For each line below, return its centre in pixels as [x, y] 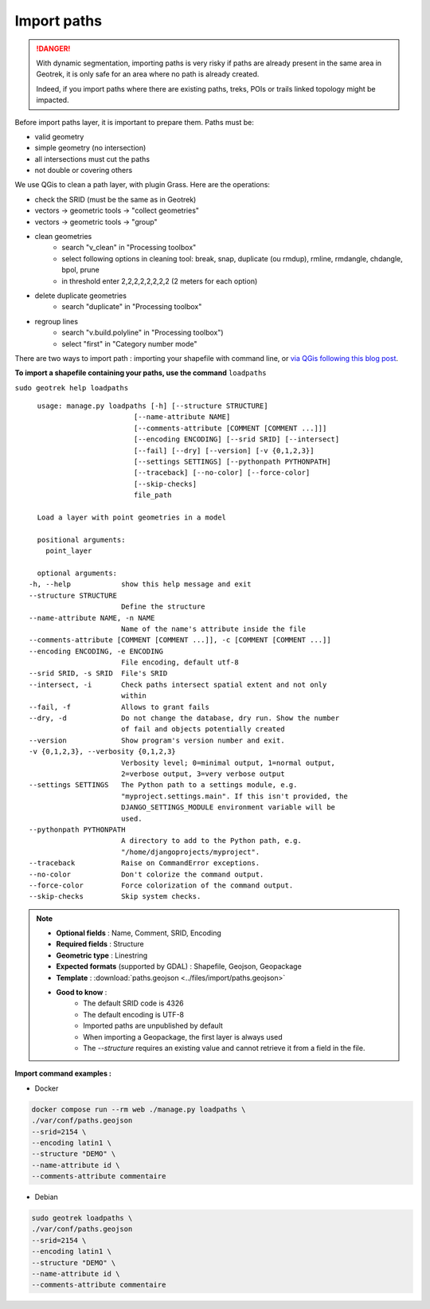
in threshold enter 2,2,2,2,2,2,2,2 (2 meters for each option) [160, 281]
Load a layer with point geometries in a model [132, 517]
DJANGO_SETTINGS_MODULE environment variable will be [228, 807]
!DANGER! [53, 49]
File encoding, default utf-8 [180, 662]
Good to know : [82, 993]
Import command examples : [63, 1074]
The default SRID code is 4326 [133, 1003]
